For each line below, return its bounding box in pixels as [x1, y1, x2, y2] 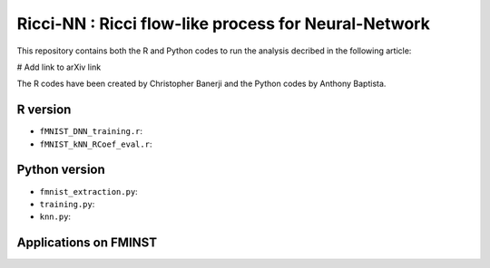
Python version [16, 162, 106, 177]
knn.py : [39, 211, 72, 222]
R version [16, 102, 72, 118]
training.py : [39, 198, 95, 209]
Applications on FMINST [16, 235, 158, 251]
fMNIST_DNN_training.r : [39, 126, 143, 137]
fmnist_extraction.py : [39, 186, 138, 196]
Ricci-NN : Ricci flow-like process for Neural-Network [16, 14, 430, 33]
